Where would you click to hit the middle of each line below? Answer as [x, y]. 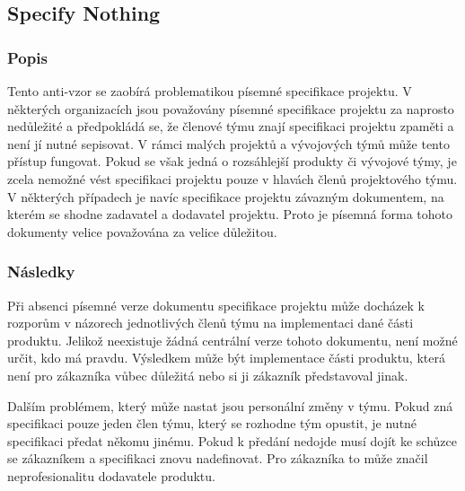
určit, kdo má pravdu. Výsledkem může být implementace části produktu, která [226, 358]
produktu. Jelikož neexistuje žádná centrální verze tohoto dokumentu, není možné [232, 340]
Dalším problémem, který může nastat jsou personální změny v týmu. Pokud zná [230, 405]
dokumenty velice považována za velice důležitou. [142, 231]
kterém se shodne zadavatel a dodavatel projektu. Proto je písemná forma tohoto [230, 214]
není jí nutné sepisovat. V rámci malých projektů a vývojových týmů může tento [228, 143]
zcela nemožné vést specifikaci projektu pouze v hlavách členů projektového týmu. [232, 178]
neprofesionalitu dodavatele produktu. [111, 475]
